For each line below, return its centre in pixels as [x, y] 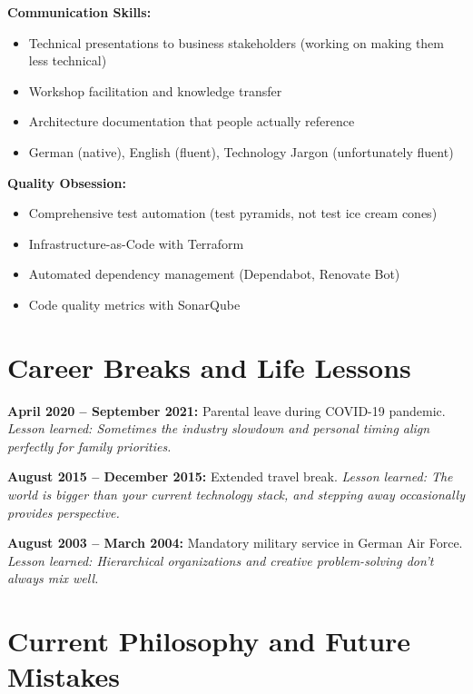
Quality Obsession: [67, 182]
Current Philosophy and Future [209, 641]
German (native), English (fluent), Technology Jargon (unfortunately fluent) [241, 151]
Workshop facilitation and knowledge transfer [155, 90]
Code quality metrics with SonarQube [134, 304]
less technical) [68, 60]
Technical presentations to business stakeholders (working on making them [236, 42]
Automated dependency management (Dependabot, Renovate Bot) [214, 274]
